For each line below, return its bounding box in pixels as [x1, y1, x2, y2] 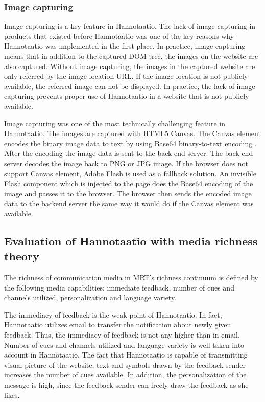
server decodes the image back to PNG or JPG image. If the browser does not [4, 158, 249, 168]
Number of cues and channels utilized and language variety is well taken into [4, 339, 245, 350]
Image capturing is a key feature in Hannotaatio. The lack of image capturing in [4, 20, 256, 31]
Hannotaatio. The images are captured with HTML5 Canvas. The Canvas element [4, 128, 261, 139]
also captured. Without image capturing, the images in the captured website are [4, 60, 255, 71]
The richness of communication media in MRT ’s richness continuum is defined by [4, 272, 258, 283]
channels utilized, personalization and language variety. [4, 292, 177, 303]
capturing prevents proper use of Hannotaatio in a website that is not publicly [4, 91, 249, 101]
